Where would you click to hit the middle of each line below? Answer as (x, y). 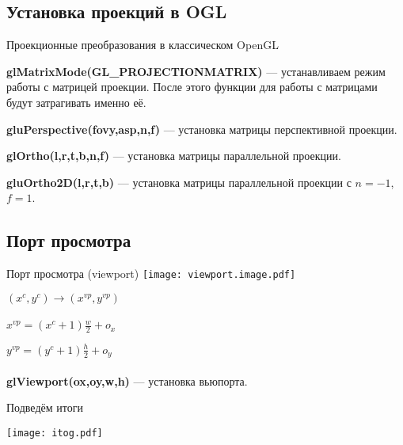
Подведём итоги (45, 407)
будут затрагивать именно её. (76, 102)
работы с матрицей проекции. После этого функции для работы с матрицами (192, 87)
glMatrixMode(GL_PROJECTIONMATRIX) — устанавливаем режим (196, 71)
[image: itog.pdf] (55, 433)
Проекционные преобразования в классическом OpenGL (143, 45)
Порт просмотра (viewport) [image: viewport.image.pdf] (151, 274)
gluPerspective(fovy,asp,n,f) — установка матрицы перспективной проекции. (202, 129)
